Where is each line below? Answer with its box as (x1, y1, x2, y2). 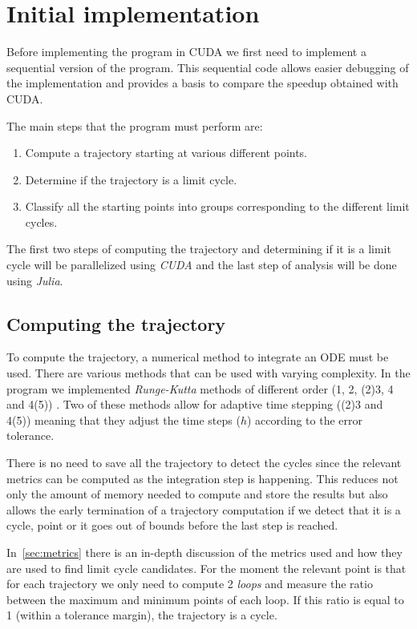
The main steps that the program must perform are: (6, 117, 263, 134)
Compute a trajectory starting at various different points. (25, 144, 308, 161)
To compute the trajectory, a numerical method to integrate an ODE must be (6, 349, 389, 365)
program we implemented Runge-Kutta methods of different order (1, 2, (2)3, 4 (6, 380, 394, 397)
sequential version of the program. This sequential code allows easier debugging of (6, 58, 409, 75)
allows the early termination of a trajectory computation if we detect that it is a (6, 501, 401, 518)
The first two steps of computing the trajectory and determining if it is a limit (6, 240, 391, 257)
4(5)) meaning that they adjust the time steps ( (6, 411, 241, 428)
